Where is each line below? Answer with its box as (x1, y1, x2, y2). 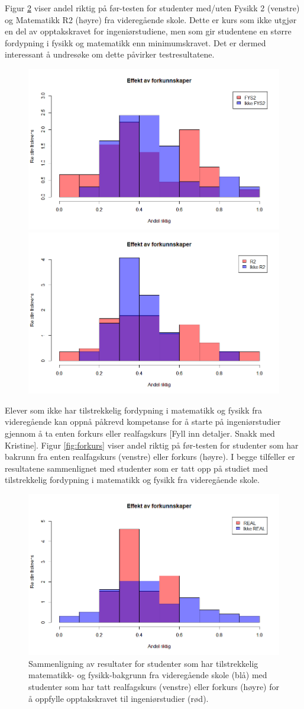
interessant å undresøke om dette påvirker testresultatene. (5, 48, 215, 61)
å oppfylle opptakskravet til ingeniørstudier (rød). (28, 692, 209, 704)
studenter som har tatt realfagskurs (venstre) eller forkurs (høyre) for (28, 681, 279, 693)
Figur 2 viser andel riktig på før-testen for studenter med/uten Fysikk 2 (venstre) (5, 2, 300, 14)
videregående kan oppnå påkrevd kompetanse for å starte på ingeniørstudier (5, 415, 281, 428)
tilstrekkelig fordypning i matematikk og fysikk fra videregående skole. (5, 473, 260, 486)
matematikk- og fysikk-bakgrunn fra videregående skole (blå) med (28, 669, 267, 681)
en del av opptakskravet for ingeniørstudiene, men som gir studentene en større (5, 25, 292, 37)
